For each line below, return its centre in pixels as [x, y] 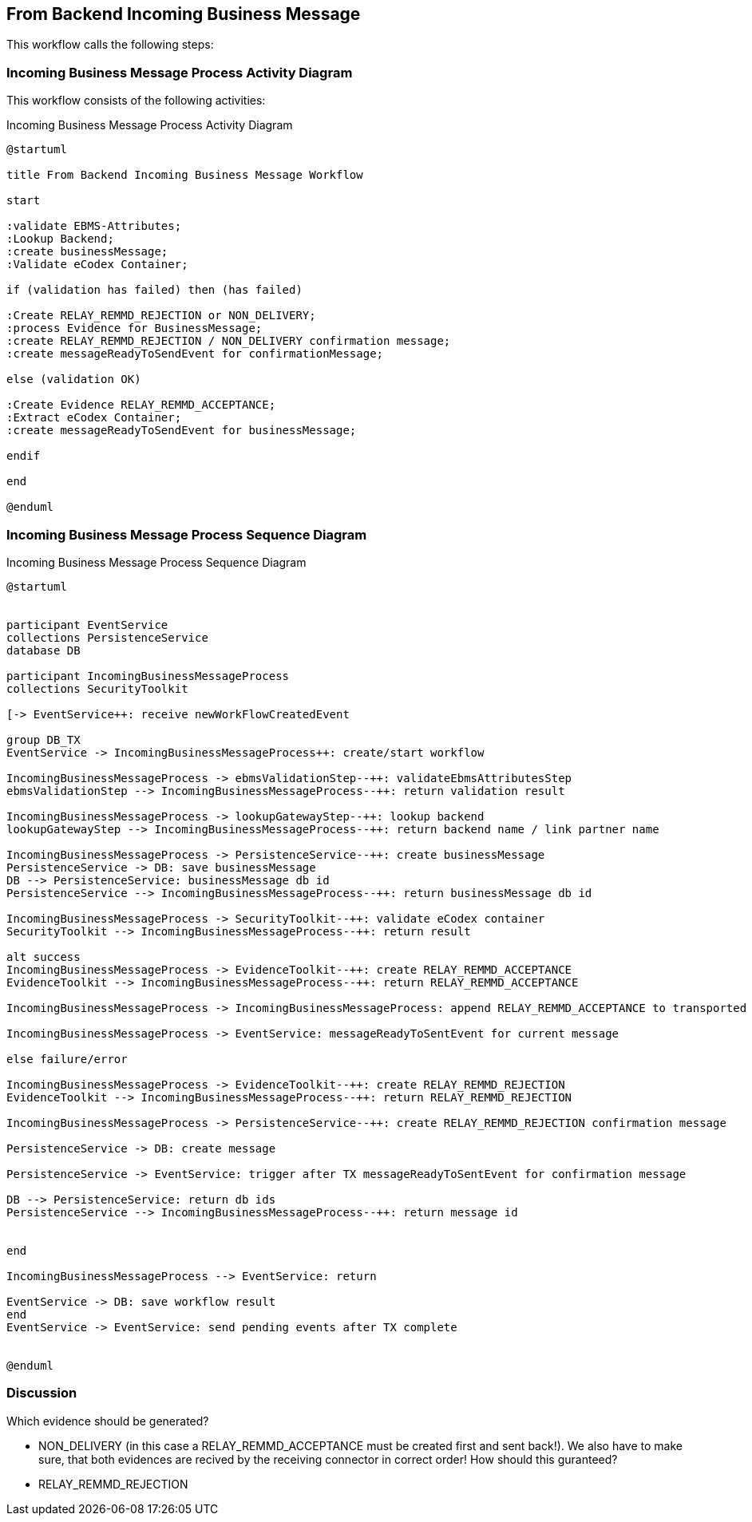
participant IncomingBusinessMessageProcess [148, 676]
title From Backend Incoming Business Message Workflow [185, 175]
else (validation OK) [74, 380]
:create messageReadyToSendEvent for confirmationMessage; [195, 354]
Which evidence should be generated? [108, 1421]
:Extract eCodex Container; [94, 418]
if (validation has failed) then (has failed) [154, 290]
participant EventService [87, 625]
